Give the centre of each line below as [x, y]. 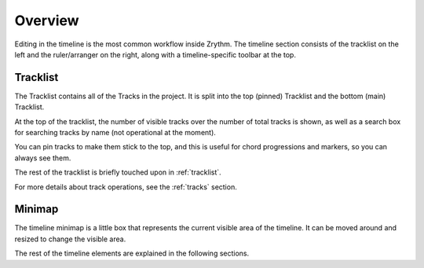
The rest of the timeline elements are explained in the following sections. [132, 253]
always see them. [43, 158]
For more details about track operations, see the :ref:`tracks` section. [126, 187]
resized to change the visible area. [70, 239]
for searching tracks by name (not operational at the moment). [115, 133]
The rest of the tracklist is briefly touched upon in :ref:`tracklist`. [118, 172]
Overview [47, 20]
